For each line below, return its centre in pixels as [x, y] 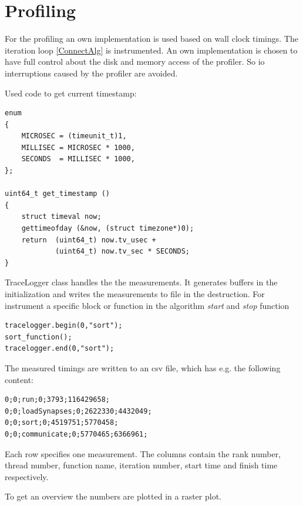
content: [19, 379]
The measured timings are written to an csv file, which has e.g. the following [143, 367]
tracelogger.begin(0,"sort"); [64, 326]
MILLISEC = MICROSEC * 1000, [78, 147]
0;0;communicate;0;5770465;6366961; [76, 434]
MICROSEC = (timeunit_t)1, [74, 136]
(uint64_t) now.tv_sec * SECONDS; [122, 252]
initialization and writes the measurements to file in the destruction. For [135, 294]
